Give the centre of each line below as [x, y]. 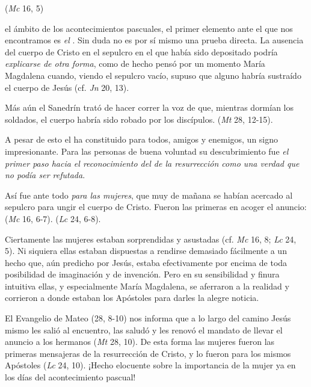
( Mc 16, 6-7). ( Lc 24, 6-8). [53, 218]
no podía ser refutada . [45, 175]
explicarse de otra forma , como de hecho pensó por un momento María [135, 63]
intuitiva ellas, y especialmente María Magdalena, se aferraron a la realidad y [147, 286]
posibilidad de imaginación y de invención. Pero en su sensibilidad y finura [142, 274]
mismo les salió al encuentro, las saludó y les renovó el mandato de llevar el [144, 330]
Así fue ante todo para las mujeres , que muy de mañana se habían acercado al [149, 195]
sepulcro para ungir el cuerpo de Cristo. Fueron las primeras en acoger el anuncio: [156, 207]
